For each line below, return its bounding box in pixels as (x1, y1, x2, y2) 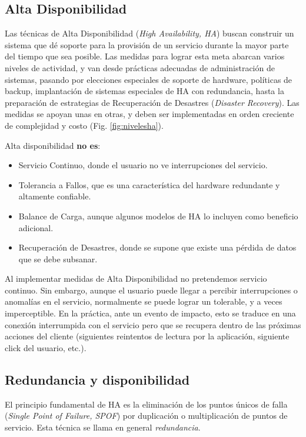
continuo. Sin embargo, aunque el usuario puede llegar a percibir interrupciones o (5, 283, 298, 296)
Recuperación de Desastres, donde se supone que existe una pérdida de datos (18, 241, 297, 253)
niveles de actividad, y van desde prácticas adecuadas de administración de (5, 61, 275, 74)
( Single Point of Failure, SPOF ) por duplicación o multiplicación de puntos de (5, 409, 288, 422)
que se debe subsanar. (18, 252, 98, 265)
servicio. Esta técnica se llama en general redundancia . (5, 421, 201, 433)
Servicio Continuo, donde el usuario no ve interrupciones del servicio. (18, 159, 268, 171)
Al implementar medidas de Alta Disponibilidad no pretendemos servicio (5, 272, 267, 285)
